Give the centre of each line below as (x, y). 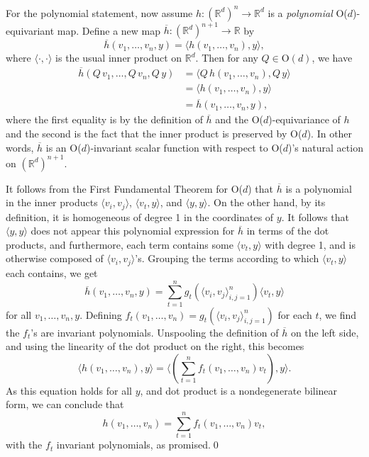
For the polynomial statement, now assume (99, 12)
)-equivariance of (304, 119)
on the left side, (325, 332)
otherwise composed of (55, 258)
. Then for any (227, 58)
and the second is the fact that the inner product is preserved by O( (154, 133)
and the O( (239, 119)
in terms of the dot (288, 231)
